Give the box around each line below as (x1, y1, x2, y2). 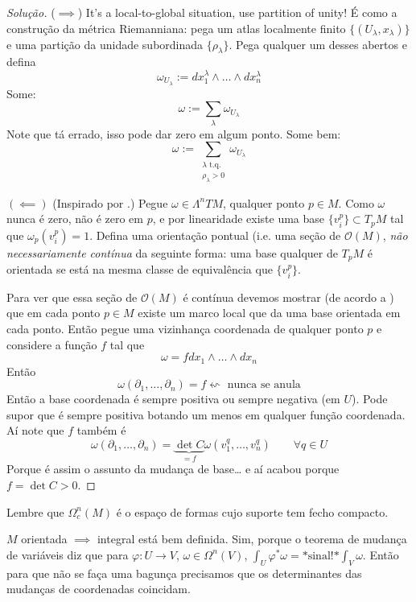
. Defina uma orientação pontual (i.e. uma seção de (89, 226, 341, 243)
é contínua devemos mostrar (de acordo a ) (183, 288, 394, 305)
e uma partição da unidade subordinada (6, 35, 204, 52)
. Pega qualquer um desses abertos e (229, 35, 407, 52)
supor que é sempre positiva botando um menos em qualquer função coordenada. (6, 406, 406, 423)
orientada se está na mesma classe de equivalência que (6, 261, 273, 278)
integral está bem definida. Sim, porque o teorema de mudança (97, 530, 407, 547)
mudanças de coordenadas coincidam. (6, 580, 191, 597)
